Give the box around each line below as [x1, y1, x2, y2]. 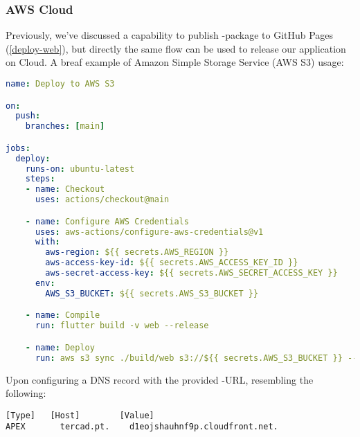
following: [6, 386, 46, 400]
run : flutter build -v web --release [35, 321, 209, 331]
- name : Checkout [25, 184, 105, 195]
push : [15, 111, 41, 121]
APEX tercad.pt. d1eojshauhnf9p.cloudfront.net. [6, 422, 278, 432]
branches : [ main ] [25, 121, 105, 132]
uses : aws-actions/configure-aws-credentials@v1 [35, 226, 264, 237]
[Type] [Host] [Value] [6, 410, 154, 420]
